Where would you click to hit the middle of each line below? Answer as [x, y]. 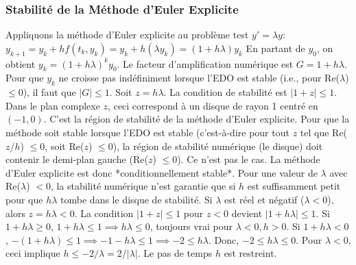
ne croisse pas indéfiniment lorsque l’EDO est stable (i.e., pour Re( [199, 78]
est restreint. [250, 253]
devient [247, 213]
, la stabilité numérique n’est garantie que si [143, 186]
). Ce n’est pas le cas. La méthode [249, 159]
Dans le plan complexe [53, 105]
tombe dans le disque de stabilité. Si [137, 199]
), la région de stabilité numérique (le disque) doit [218, 146]
